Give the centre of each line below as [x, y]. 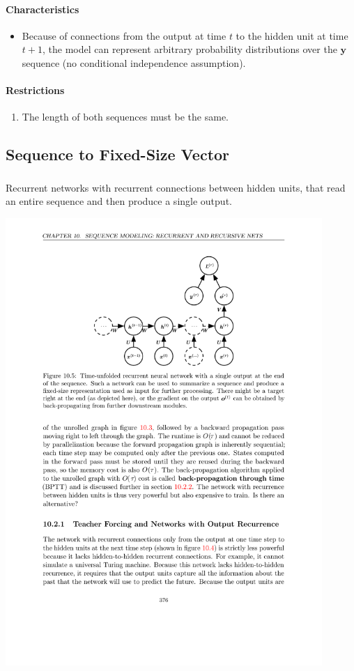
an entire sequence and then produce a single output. [119, 201]
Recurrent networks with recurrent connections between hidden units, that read [176, 187]
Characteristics [43, 9]
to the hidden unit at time [292, 35]
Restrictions [35, 90]
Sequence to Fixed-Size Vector [118, 154]
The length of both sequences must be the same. [125, 117]
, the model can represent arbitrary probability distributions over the [190, 49]
